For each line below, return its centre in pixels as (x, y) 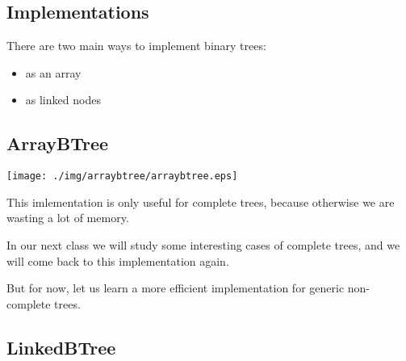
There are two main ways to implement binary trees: (136, 46)
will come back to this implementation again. (118, 260)
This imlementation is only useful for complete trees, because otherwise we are (201, 201)
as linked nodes (63, 100)
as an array (53, 72)
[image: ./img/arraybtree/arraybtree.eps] (122, 176)
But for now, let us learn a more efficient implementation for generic (176, 288)
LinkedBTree (61, 347)
